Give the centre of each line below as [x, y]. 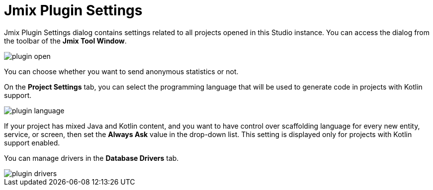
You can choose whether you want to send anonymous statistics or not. [121, 71]
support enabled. [32, 142]
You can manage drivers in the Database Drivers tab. [91, 158]
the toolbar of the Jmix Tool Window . [65, 41]
